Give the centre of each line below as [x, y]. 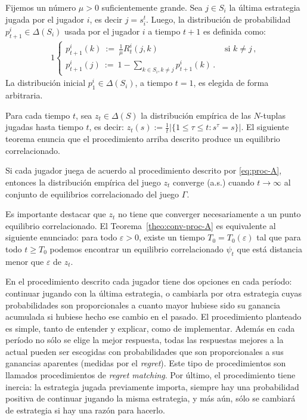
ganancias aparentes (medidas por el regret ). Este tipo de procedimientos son [146, 363]
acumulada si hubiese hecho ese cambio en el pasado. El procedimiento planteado [153, 316]
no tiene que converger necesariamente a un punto [209, 214]
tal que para [279, 237]
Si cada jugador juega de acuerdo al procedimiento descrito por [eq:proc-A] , [144, 170]
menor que [25, 261]
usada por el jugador [102, 31]
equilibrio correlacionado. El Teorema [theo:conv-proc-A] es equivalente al [141, 225]
